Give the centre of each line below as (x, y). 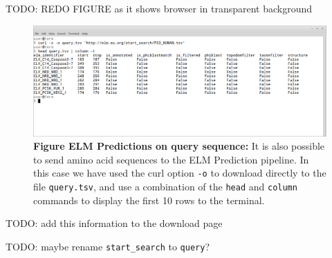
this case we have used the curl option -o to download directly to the (180, 173)
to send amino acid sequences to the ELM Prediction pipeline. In (171, 159)
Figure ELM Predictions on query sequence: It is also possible (179, 146)
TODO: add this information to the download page (114, 223)
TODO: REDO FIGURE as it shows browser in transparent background (159, 8)
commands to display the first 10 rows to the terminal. (149, 200)
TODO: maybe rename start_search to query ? (108, 246)
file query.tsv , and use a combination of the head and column (165, 187)
